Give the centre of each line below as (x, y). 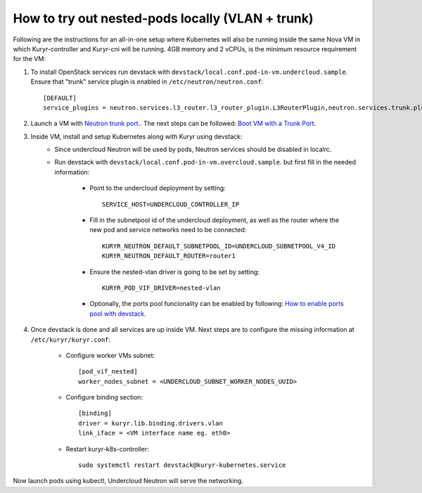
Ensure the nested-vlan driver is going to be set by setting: (175, 271)
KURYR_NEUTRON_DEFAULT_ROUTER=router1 (169, 256)
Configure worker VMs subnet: (110, 355)
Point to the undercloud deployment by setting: (158, 188)
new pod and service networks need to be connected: (168, 230)
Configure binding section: (104, 397)
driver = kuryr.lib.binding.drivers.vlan (151, 423)
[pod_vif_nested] (108, 372)
